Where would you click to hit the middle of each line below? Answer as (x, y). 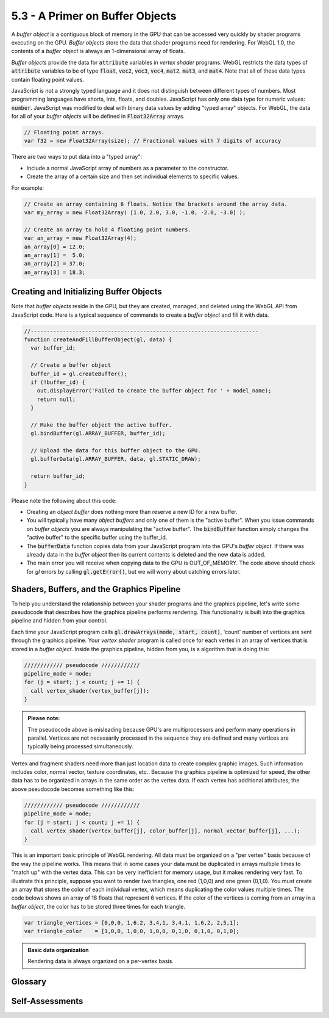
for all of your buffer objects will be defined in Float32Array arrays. (98, 117)
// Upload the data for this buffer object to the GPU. (116, 451)
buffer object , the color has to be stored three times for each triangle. (98, 906)
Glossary (29, 982)
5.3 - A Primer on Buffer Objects (94, 16)
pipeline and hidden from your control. (59, 621)
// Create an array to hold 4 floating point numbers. (108, 229)
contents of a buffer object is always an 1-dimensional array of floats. (98, 51)
